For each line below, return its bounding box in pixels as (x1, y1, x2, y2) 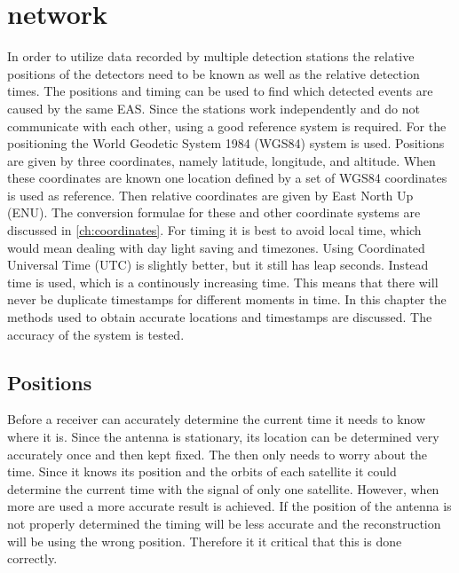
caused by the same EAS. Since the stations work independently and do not (7, 98, 420, 117)
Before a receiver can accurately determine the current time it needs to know (7, 410, 426, 428)
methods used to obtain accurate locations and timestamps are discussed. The (7, 308, 432, 326)
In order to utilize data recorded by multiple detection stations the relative (7, 47, 415, 66)
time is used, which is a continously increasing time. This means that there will (7, 272, 439, 291)
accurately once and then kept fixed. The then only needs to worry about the (7, 444, 428, 463)
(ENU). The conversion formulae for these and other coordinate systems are (7, 203, 421, 222)
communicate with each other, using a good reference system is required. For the (7, 116, 447, 135)
